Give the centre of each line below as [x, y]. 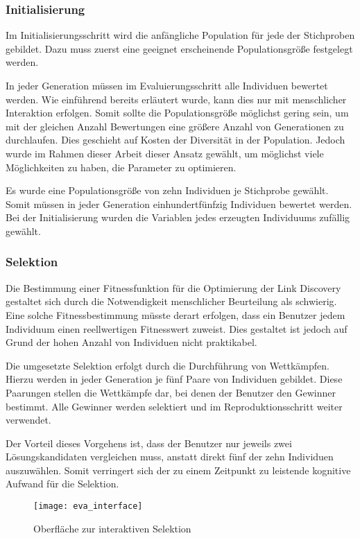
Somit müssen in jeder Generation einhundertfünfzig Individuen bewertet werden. [179, 203]
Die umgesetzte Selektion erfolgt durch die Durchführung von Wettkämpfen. [168, 365]
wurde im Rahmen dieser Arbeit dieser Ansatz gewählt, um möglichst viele [165, 153]
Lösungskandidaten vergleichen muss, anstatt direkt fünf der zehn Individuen [170, 457]
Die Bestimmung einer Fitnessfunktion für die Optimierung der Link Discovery [173, 287]
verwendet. [28, 420]
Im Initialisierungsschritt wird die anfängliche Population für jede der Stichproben [180, 35]
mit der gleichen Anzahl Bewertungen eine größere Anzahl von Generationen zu [175, 126]
